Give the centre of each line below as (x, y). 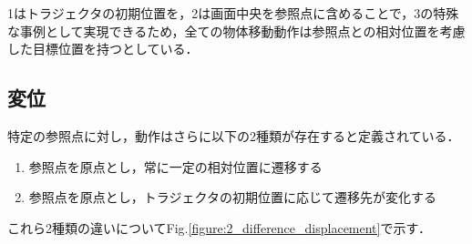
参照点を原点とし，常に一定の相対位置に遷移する (175, 166)
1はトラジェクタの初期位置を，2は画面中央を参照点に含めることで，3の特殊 (233, 13)
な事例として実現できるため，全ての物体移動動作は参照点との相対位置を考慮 (236, 30)
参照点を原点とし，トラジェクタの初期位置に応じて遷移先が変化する (232, 197)
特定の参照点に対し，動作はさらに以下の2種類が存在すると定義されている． (234, 135)
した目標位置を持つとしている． (103, 49)
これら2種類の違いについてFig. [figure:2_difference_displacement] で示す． (219, 227)
